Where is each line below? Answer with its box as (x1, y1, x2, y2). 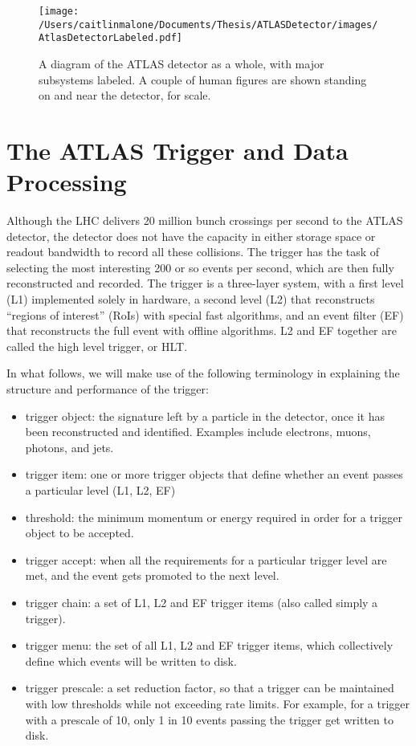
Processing (6, 165, 127, 198)
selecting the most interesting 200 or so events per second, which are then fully (6, 259, 394, 275)
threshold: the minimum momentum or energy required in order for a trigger (25, 508, 402, 525)
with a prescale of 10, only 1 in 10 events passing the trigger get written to (25, 711, 394, 728)
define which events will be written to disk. (25, 652, 237, 669)
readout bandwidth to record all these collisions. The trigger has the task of (6, 243, 380, 260)
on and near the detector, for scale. (39, 87, 211, 104)
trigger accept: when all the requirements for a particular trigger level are (25, 551, 387, 568)
